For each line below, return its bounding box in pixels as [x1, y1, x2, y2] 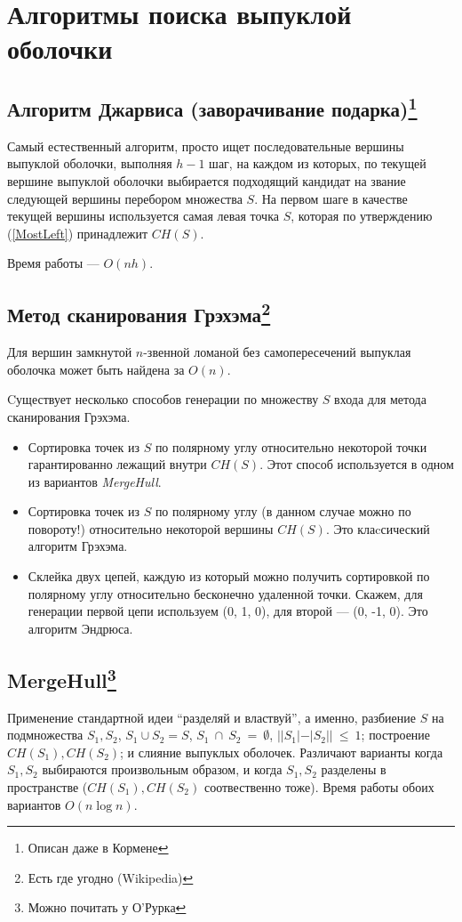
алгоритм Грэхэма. [28, 537, 128, 555]
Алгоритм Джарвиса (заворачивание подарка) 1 [7, 91, 418, 122]
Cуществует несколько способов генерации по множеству [7, 390, 319, 408]
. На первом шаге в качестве [254, 189, 408, 207]
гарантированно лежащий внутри [28, 455, 207, 473]
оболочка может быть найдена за [7, 360, 185, 378]
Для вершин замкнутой [7, 343, 132, 361]
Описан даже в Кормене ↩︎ [28, 838, 169, 857]
